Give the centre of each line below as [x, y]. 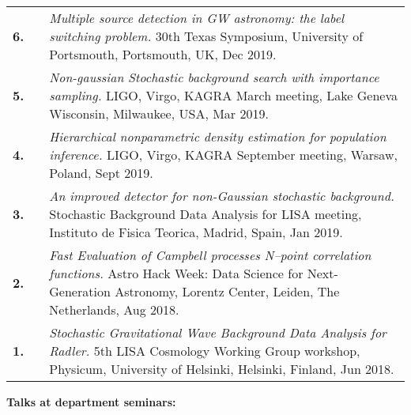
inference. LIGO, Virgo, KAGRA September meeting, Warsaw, [223, 155]
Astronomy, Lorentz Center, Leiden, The [227, 291]
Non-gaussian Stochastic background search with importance [214, 77]
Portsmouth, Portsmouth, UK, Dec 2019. [163, 54]
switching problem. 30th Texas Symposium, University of [206, 36]
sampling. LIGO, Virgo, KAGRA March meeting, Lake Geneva [223, 95]
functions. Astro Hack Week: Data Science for [176, 273]
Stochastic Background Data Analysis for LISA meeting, [205, 214]
